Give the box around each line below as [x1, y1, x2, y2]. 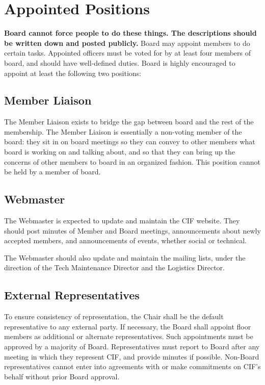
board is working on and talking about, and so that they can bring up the [4, 146, 235, 157]
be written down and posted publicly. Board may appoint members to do [4, 37, 250, 48]
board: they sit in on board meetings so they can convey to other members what [4, 136, 255, 147]
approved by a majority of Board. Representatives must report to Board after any [4, 341, 260, 352]
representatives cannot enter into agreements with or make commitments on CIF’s [4, 361, 261, 372]
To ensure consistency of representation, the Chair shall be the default [4, 311, 224, 322]
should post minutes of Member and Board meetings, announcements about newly [4, 225, 261, 236]
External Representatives [4, 287, 140, 303]
